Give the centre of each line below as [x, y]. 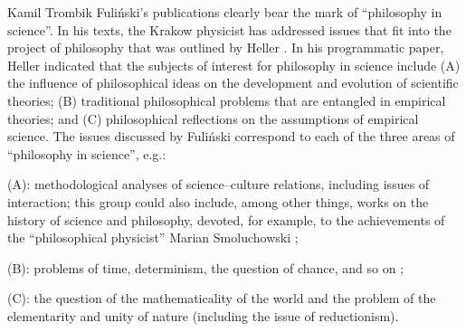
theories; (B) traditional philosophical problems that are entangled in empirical [227, 100]
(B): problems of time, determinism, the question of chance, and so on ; [206, 267]
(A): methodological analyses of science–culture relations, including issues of [219, 184]
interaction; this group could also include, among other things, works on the [218, 201]
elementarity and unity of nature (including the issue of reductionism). [203, 315]
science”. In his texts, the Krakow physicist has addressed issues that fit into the [229, 29]
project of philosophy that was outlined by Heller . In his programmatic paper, [226, 47]
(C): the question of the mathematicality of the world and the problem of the [222, 298]
